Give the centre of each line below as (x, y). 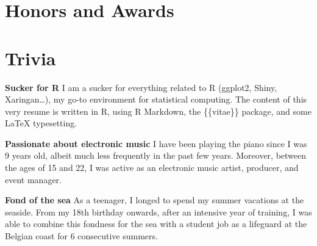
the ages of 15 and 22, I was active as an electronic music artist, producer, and (152, 168)
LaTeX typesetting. (41, 123)
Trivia (30, 58)
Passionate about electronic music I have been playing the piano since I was (156, 143)
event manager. (33, 179)
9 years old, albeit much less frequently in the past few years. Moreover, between (156, 155)
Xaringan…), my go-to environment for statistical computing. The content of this (156, 99)
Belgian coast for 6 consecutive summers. (81, 236)
